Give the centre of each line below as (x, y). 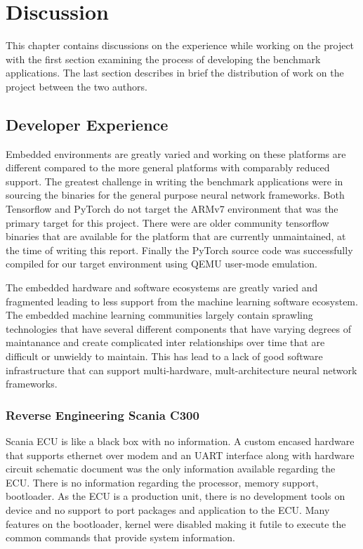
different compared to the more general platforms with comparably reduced (168, 167)
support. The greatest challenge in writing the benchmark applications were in (174, 181)
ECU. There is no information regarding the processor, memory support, (162, 482)
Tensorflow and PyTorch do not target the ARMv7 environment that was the (172, 209)
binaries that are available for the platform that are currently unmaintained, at (176, 236)
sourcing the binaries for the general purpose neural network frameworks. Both (175, 195)
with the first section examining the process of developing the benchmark (163, 59)
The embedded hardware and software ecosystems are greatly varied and (162, 287)
